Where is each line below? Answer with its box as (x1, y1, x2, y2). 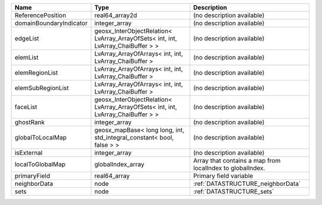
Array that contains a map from (193, 157, 281, 164)
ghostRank (14, 118, 45, 126)
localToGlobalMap (14, 160, 66, 168)
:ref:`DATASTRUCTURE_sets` (193, 188, 274, 195)
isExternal (14, 149, 43, 157)
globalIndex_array (94, 160, 145, 168)
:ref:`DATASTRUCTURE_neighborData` (193, 179, 301, 188)
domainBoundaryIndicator (14, 19, 88, 27)
